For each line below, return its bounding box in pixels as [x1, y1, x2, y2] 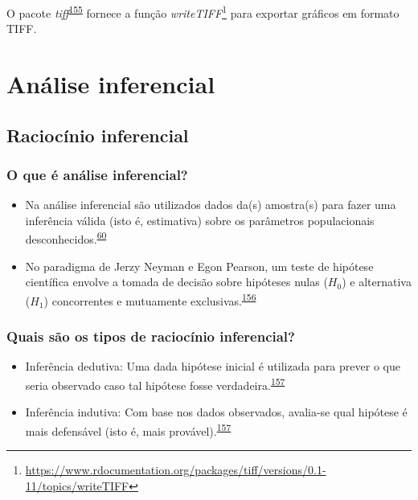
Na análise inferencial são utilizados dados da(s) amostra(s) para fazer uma [25, 196, 396, 213]
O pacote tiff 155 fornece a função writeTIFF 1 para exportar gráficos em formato [6, 2, 400, 21]
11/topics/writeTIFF [25, 477, 129, 494]
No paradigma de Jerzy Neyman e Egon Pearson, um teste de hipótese [25, 257, 374, 274]
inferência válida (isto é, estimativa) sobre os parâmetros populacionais [25, 211, 375, 228]
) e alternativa [342, 273, 412, 290]
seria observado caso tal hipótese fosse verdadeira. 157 [25, 374, 285, 393]
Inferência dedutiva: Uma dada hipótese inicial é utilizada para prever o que [25, 358, 400, 375]
